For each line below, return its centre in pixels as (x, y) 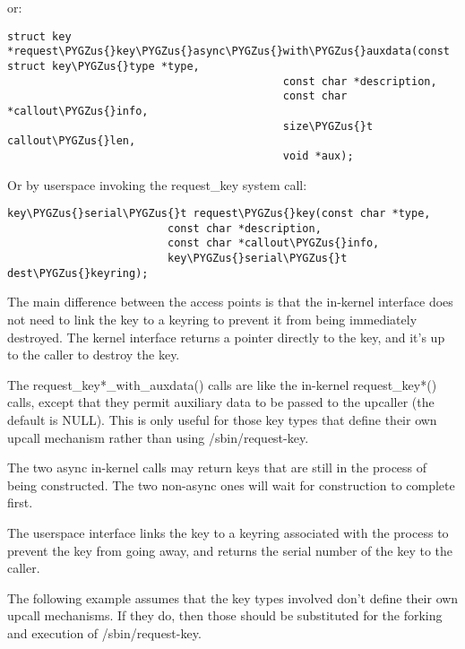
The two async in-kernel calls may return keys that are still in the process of (217, 467)
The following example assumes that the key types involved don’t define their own (233, 597)
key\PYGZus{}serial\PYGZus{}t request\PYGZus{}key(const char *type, (219, 214)
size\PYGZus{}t (328, 126)
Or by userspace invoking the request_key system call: (157, 184)
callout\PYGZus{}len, (72, 141)
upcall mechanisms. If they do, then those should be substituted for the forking (225, 615)
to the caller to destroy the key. (94, 355)
